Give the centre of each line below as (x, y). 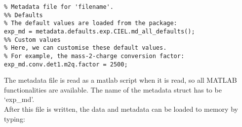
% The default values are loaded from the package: (91, 23)
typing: (15, 118)
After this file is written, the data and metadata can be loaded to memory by (121, 109)
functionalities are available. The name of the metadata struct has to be (113, 89)
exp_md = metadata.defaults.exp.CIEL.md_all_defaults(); (100, 31)
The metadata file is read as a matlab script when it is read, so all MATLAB (121, 80)
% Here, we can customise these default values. (85, 48)
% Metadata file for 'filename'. (59, 7)
